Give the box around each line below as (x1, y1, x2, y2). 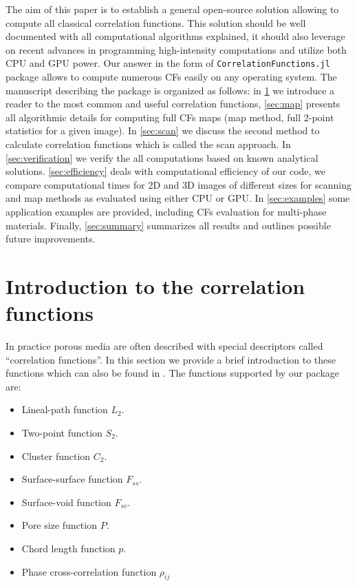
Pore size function (21, 518, 97, 532)
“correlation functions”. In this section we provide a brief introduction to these (6, 352, 336, 366)
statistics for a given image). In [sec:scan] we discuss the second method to (6, 123, 320, 138)
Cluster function (21, 448, 91, 463)
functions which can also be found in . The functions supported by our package (6, 366, 339, 380)
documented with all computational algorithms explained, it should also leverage (6, 29, 345, 43)
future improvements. (6, 231, 96, 246)
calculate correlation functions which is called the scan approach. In (6, 137, 291, 151)
